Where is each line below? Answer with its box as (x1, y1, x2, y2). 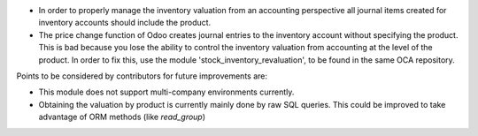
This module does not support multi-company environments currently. (38, 87, 295, 97)
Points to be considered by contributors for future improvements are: (16, 71, 267, 81)
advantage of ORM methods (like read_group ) (38, 111, 206, 123)
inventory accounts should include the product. (38, 18, 212, 28)
